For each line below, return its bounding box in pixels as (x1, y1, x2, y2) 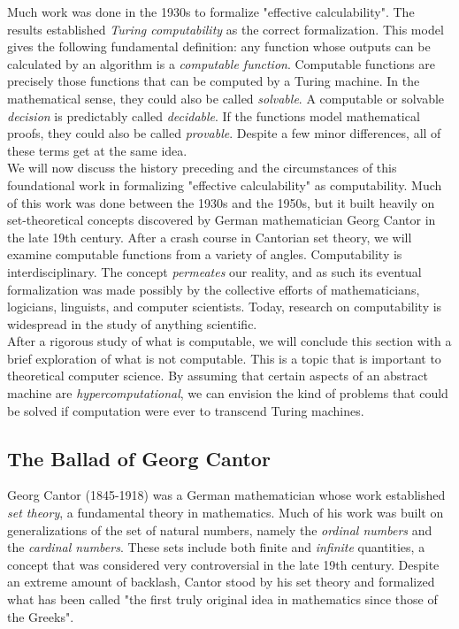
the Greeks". (7, 607, 74, 625)
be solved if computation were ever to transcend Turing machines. (7, 401, 364, 419)
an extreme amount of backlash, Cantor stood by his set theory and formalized (7, 572, 435, 591)
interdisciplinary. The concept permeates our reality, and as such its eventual (7, 262, 422, 280)
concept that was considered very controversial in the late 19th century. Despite (7, 555, 440, 573)
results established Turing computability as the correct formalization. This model (7, 19, 444, 38)
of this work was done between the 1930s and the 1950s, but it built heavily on (7, 193, 435, 211)
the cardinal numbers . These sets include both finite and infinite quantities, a (7, 538, 425, 556)
